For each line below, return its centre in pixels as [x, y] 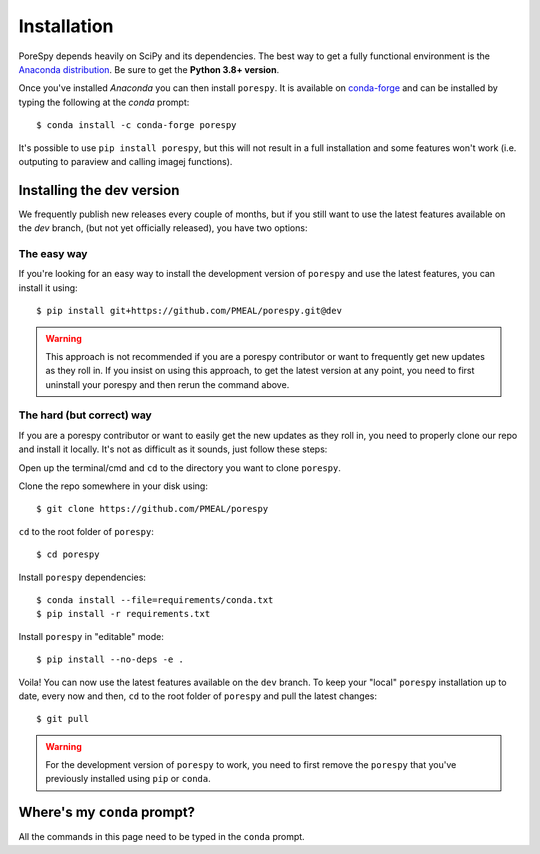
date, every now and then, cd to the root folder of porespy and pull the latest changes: [198, 696]
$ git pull [63, 719]
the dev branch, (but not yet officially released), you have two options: [163, 228]
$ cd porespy [68, 554]
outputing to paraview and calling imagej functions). [125, 161]
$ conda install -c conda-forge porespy [136, 125]
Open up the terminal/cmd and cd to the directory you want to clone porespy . [180, 467]
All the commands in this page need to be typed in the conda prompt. [161, 837]
